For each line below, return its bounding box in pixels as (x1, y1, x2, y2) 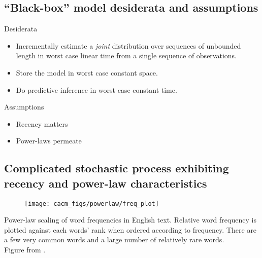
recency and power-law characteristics (4, 175, 207, 191)
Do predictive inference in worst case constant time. (16, 84, 177, 95)
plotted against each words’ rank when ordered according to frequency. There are (4, 224, 257, 235)
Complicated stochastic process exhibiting (4, 160, 229, 176)
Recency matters (16, 118, 68, 129)
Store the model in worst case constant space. (16, 67, 158, 78)
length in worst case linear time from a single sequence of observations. (16, 50, 237, 61)
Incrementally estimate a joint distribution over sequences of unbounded (16, 40, 241, 51)
